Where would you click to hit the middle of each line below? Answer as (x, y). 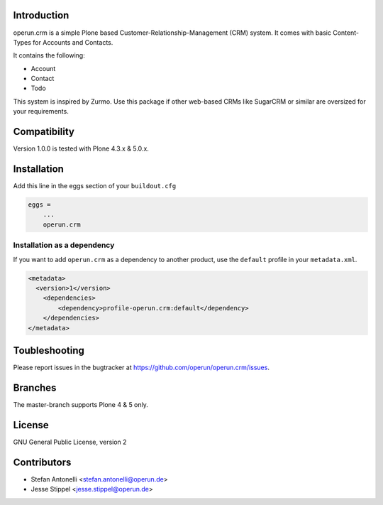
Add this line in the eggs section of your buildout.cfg (95, 186)
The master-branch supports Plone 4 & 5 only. (81, 404)
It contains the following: (49, 55)
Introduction (41, 15)
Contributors (42, 462)
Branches (35, 387)
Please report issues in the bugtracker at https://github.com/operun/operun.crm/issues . (141, 367)
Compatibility (44, 132)
